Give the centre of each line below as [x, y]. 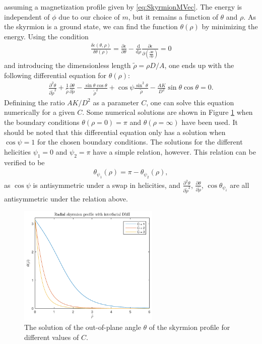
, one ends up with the [199, 65]
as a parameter [116, 102]
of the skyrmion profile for [189, 327]
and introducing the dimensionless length [68, 65]
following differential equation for [55, 75]
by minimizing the [230, 26]
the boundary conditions [42, 122]
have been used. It [210, 122]
